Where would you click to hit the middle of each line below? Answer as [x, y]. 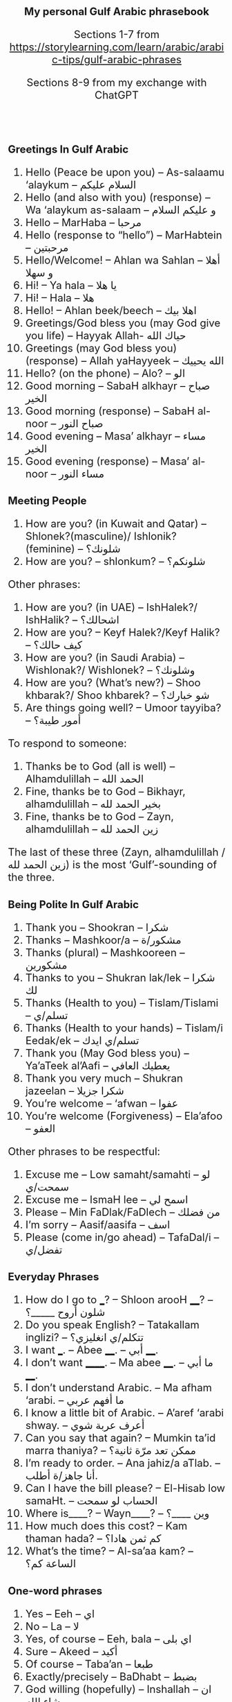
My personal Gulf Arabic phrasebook [117, 11]
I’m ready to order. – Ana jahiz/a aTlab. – [123, 1463]
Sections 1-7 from [117, 34]
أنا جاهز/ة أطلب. [62, 1476]
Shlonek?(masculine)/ [78, 537]
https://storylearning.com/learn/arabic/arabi [117, 47]
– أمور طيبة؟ [53, 721]
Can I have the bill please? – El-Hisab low [125, 1488]
